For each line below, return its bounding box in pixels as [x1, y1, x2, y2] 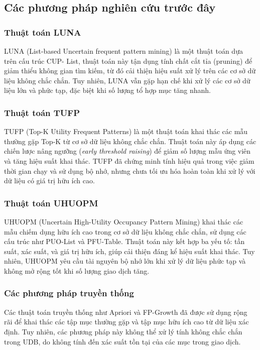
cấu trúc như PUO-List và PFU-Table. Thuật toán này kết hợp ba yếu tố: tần [4, 236, 245, 247]
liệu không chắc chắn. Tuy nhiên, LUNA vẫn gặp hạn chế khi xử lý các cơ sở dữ [4, 75, 250, 85]
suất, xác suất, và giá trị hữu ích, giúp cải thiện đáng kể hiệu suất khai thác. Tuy [4, 246, 255, 256]
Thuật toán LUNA [4, 26, 81, 38]
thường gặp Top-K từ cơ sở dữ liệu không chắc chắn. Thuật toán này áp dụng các [4, 136, 256, 146]
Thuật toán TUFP [4, 106, 80, 119]
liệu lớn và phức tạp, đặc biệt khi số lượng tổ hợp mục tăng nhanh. [4, 85, 211, 95]
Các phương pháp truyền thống [4, 287, 134, 299]
